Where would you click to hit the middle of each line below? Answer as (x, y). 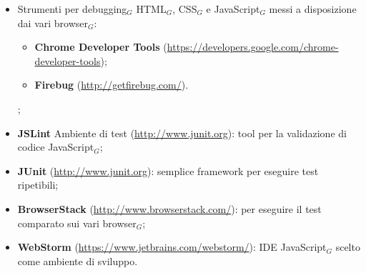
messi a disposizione (313, 9)
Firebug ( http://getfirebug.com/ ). (112, 85)
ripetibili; (38, 185)
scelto (348, 247)
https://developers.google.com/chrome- (253, 47)
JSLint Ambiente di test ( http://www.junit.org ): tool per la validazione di (182, 133)
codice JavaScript (56, 147)
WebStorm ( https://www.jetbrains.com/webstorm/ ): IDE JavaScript (172, 247)
